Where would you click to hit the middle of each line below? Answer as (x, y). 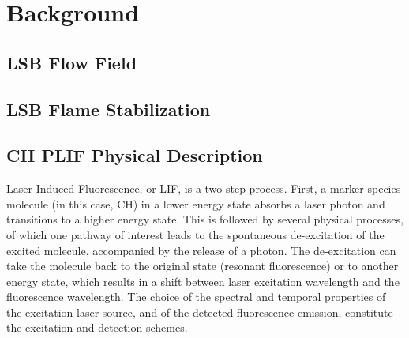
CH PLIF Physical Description (135, 155)
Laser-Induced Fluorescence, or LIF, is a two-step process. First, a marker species (204, 188)
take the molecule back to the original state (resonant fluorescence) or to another (203, 266)
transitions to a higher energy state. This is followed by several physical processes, (205, 219)
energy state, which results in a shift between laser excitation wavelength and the (203, 281)
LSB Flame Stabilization (109, 109)
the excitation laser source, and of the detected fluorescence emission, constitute (200, 312)
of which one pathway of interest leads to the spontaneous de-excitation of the (195, 234)
